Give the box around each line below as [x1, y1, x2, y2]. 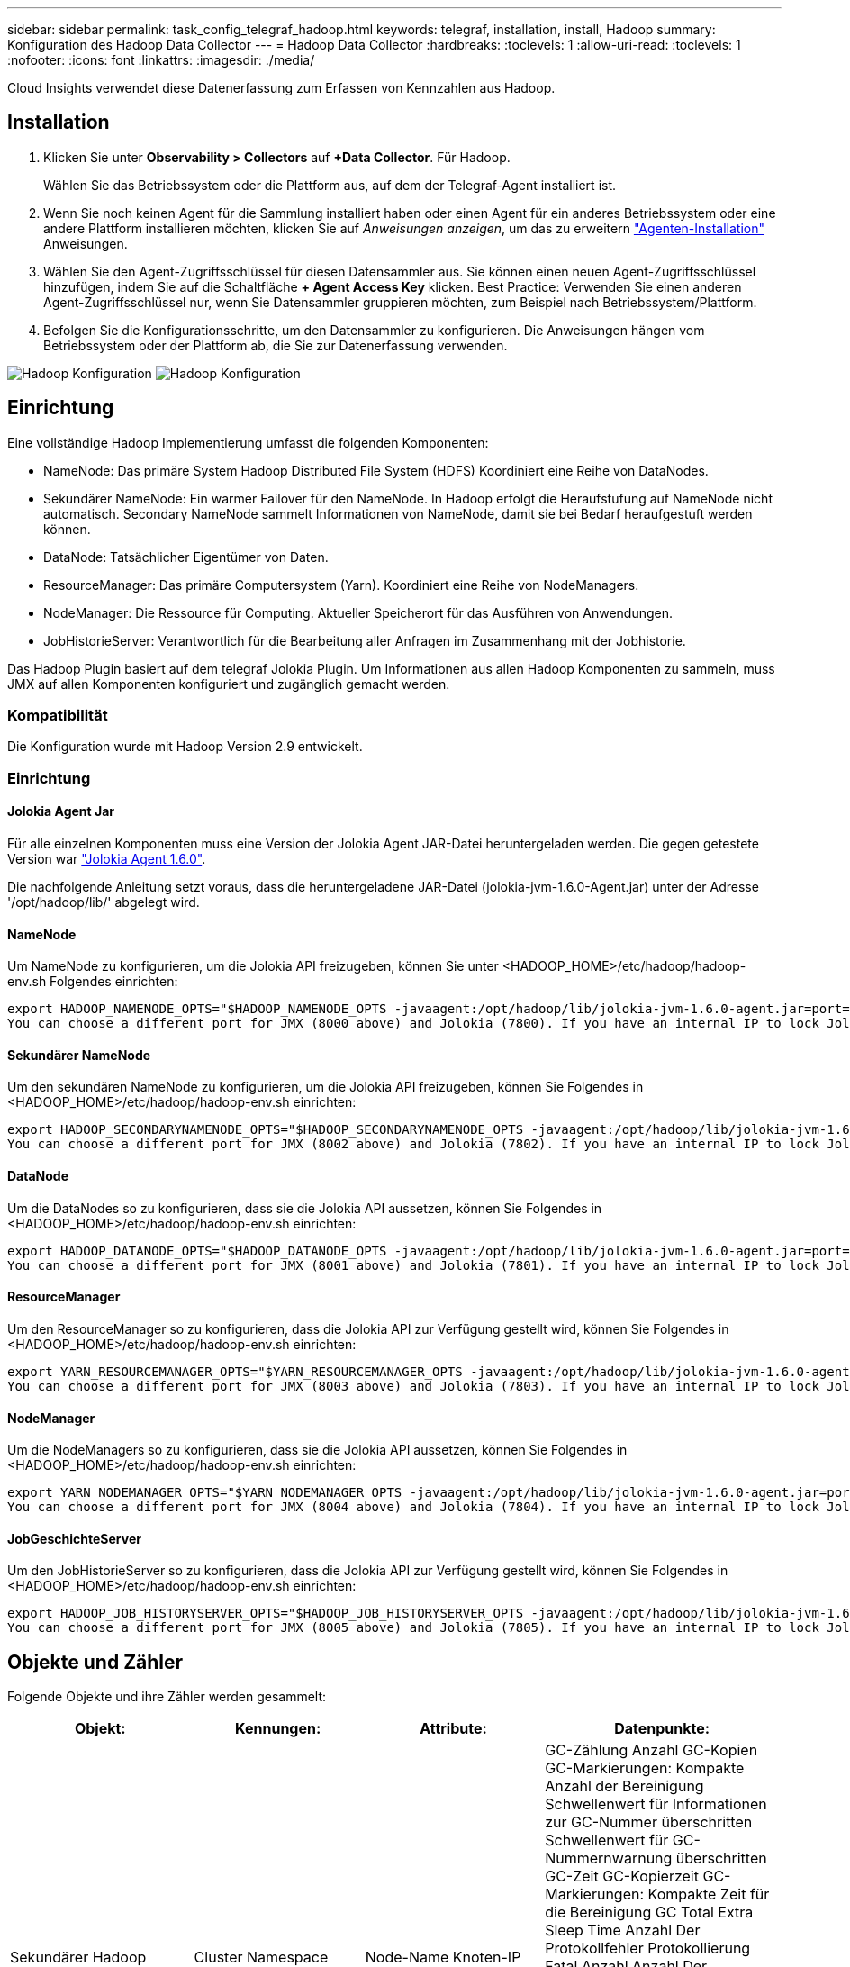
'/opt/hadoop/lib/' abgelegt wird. [7, 894, 200, 911]
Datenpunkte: [614, 1719, 710, 1738]
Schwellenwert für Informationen [545, 1795, 767, 1814]
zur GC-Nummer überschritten [545, 1813, 753, 1832]
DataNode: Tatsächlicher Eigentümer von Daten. [43, 548, 329, 565]
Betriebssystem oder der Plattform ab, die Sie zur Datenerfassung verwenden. [43, 337, 508, 353]
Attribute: [420, 1719, 487, 1738]
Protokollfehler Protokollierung [545, 1939, 751, 1958]
